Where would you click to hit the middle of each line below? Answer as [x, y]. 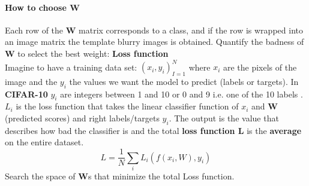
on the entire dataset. [44, 142]
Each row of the [34, 30]
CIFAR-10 [26, 94]
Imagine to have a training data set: [71, 67]
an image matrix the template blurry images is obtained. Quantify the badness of [154, 42]
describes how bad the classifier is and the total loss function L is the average [153, 130]
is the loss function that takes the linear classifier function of [127, 106]
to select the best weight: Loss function [93, 53]
